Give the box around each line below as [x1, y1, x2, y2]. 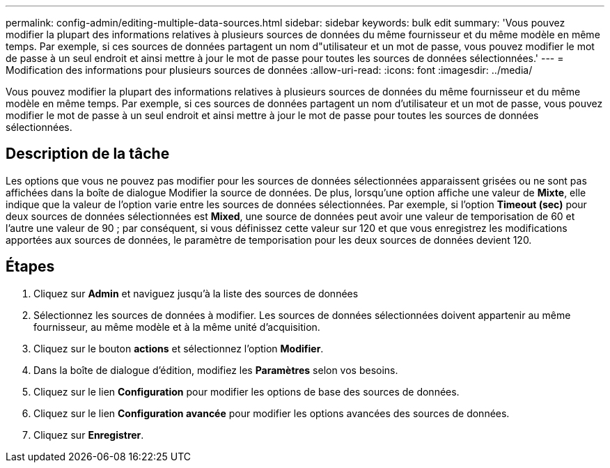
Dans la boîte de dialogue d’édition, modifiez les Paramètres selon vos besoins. [33, 364, 398, 376]
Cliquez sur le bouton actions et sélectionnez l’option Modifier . [33, 342, 324, 354]
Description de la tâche [6, 145, 170, 163]
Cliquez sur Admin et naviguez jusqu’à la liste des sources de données [33, 287, 359, 299]
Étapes [6, 258, 55, 276]
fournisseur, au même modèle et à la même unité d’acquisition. [33, 320, 320, 333]
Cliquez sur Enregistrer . [33, 428, 144, 441]
